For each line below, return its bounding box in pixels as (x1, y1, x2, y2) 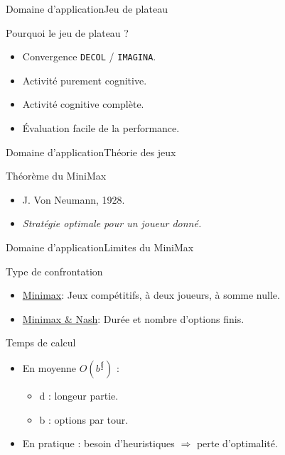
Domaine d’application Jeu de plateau (6, 1, 168, 16)
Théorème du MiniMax (6, 168, 107, 183)
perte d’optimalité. (196, 436, 278, 451)
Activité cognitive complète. (22, 97, 144, 111)
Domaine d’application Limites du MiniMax (6, 240, 194, 254)
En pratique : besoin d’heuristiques (22, 436, 175, 451)
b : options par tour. (39, 412, 129, 427)
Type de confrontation (6, 263, 103, 278)
